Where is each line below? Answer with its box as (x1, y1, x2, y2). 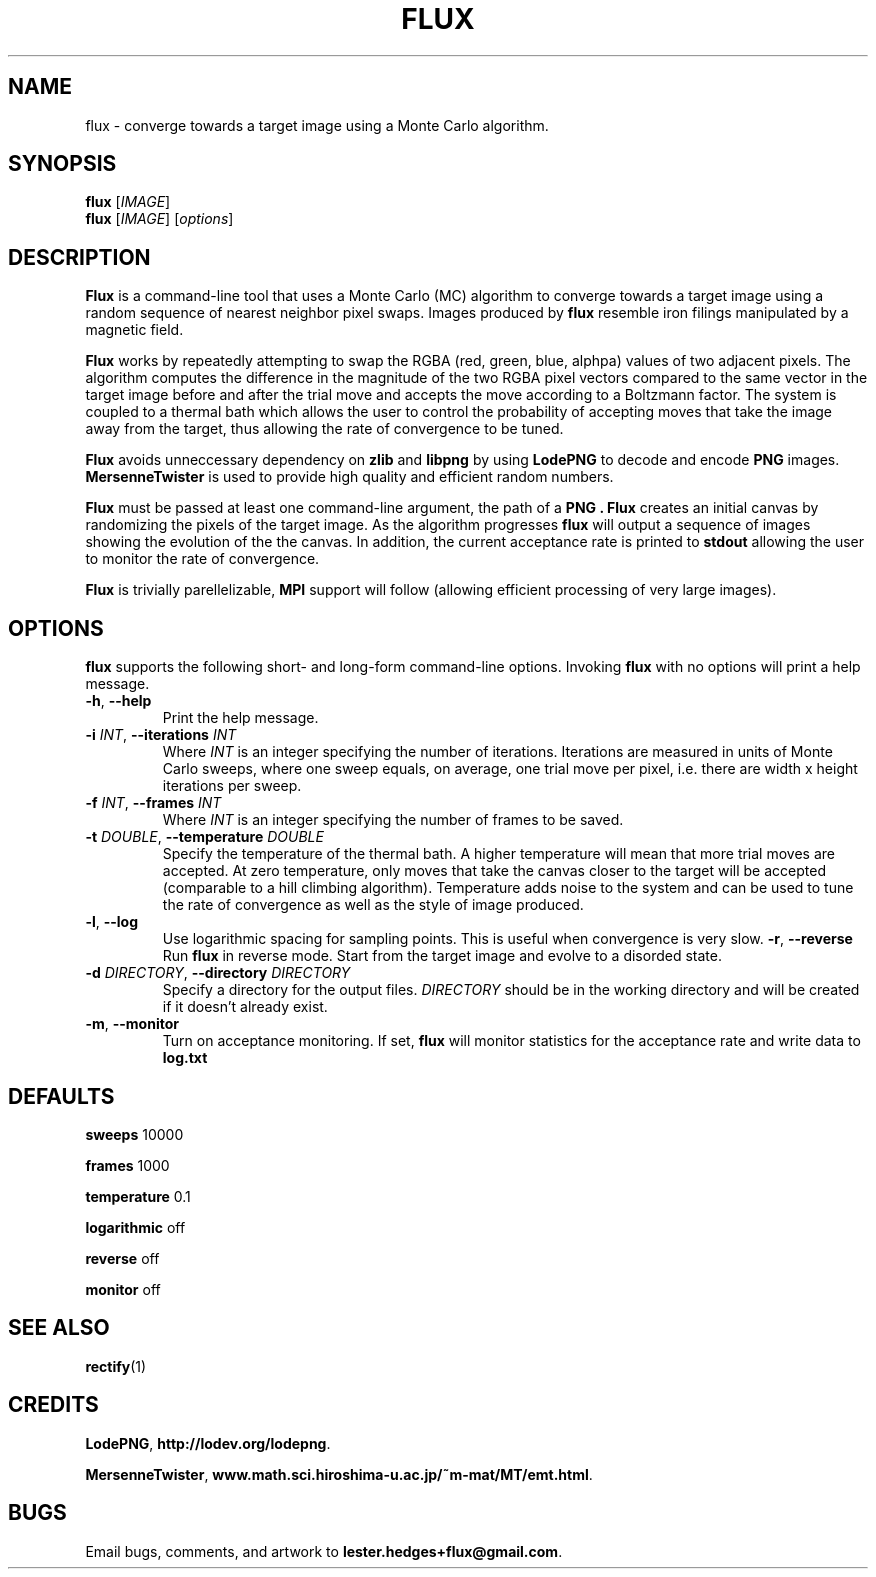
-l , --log (85, 913, 139, 931)
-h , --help (85, 692, 152, 710)
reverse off (85, 1249, 160, 1267)
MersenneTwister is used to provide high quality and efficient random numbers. (85, 468, 614, 486)
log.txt (162, 1049, 208, 1067)
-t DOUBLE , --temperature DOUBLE (85, 828, 324, 846)
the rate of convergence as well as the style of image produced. (162, 896, 584, 914)
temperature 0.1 (85, 1187, 191, 1205)
